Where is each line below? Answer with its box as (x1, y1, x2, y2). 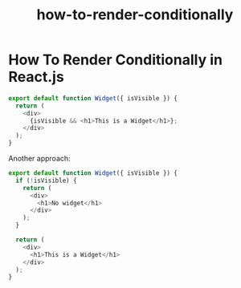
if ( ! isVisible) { (15, 176, 78, 185)
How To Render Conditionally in (8, 51, 223, 69)
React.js (8, 68, 64, 86)
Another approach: (8, 154, 71, 164)
